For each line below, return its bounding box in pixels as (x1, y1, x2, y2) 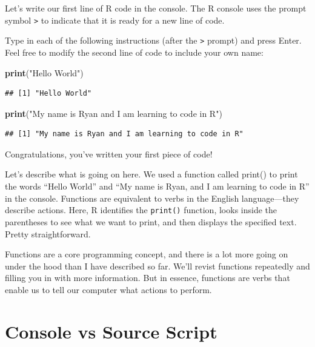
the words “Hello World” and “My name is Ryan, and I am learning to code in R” (5, 180, 310, 193)
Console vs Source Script (5, 319, 217, 343)
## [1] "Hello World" (5, 89, 92, 98)
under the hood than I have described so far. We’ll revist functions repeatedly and (5, 259, 310, 272)
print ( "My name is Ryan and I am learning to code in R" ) (5, 107, 222, 119)
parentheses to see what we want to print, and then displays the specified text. (5, 215, 297, 228)
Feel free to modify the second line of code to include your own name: (5, 45, 264, 58)
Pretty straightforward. (5, 227, 91, 240)
